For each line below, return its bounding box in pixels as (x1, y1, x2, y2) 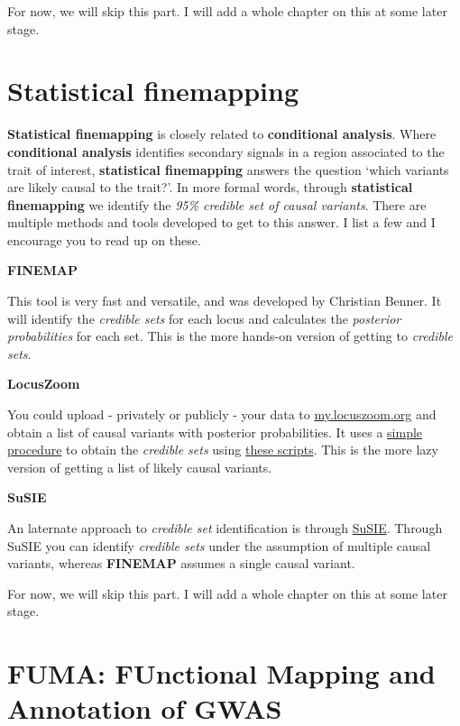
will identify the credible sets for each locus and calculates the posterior (7, 308, 401, 327)
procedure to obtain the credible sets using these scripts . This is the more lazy (7, 440, 438, 459)
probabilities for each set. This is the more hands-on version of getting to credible (7, 326, 453, 345)
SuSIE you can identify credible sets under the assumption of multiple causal (7, 536, 431, 555)
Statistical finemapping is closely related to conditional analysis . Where (7, 124, 437, 143)
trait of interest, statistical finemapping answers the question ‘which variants (7, 160, 449, 179)
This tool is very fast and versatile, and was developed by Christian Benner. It (7, 291, 442, 310)
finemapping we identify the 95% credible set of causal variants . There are (7, 195, 427, 214)
